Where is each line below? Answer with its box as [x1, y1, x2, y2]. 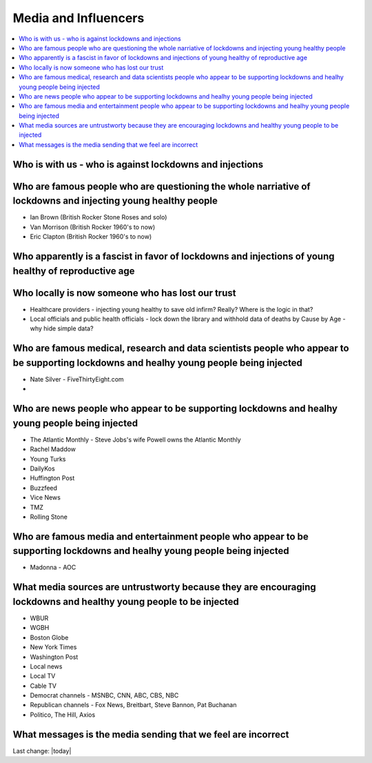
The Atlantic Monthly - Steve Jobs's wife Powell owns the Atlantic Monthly [30, 435, 241, 444]
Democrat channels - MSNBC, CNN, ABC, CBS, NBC [30, 691, 179, 700]
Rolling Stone [30, 513, 68, 521]
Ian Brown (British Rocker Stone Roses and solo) [30, 213, 167, 221]
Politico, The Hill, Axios [30, 711, 96, 719]
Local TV [30, 672, 56, 680]
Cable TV [30, 682, 56, 690]
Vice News [30, 493, 61, 502]
